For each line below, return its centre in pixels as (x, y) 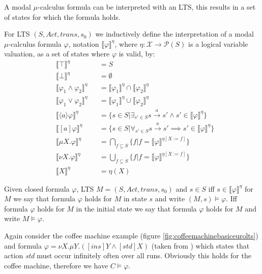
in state (135, 199)
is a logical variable (218, 43)
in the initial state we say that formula (136, 208)
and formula (23, 245)
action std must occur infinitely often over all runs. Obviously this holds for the (128, 255)
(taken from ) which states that (200, 245)
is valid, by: (137, 54)
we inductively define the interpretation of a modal (174, 34)
